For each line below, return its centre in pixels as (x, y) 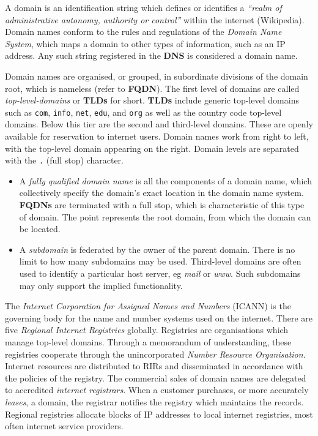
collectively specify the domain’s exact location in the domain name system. (161, 193)
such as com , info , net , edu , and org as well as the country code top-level (143, 112)
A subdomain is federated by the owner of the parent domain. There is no (157, 249)
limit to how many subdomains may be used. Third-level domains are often (160, 261)
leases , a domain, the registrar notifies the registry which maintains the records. (154, 401)
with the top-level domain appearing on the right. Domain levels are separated (152, 148)
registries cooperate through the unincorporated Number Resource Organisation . (155, 354)
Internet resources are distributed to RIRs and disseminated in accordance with (154, 366)
